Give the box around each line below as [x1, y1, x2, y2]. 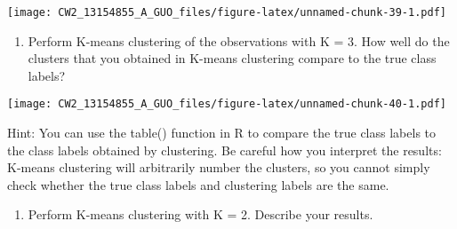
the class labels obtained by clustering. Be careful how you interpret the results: [7, 140, 442, 159]
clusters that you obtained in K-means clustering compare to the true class [28, 49, 437, 67]
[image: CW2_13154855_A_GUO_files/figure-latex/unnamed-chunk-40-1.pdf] [7, 98, 446, 111]
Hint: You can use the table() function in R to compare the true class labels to [7, 123, 437, 142]
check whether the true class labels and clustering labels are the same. [7, 175, 389, 193]
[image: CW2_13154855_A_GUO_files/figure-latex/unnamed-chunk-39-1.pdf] [7, 6, 446, 19]
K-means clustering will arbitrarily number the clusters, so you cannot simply [7, 158, 430, 177]
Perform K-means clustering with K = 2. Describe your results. [28, 205, 373, 224]
